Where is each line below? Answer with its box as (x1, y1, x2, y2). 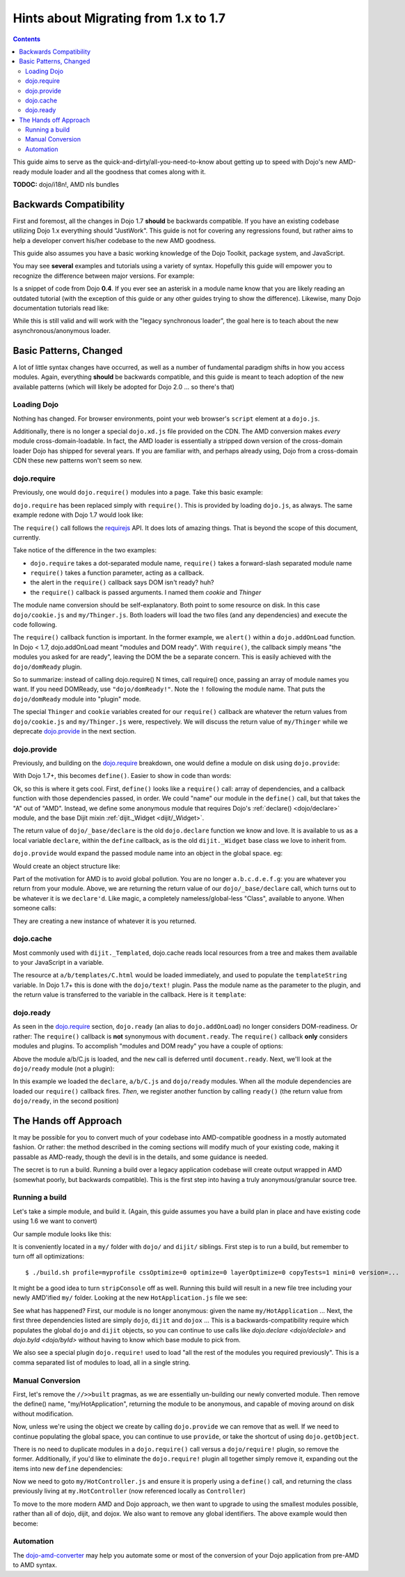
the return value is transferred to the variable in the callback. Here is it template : (13, 991, 246, 999)
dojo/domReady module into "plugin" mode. (13, 694, 141, 703)
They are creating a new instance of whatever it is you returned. (13, 917, 197, 925)
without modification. (13, 1409, 74, 1417)
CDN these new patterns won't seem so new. (13, 456, 143, 465)
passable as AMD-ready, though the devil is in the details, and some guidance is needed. (13, 1153, 268, 1161)
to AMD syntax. (13, 1561, 57, 1569)
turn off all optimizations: (13, 1252, 85, 1261)
